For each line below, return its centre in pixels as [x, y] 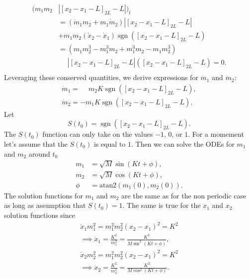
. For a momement [216, 134]
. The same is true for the [162, 205]
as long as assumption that [45, 205]
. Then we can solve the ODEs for [183, 144]
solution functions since [40, 215]
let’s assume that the [36, 144]
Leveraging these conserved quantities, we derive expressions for [101, 77]
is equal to [110, 144]
